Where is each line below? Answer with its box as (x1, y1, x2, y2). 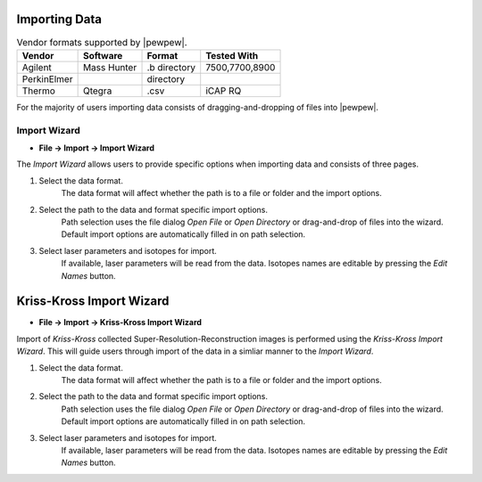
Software (82, 49, 123, 61)
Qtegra (82, 85, 112, 97)
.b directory (146, 61, 196, 73)
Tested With (205, 49, 259, 61)
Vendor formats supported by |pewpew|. (16, 36, 187, 48)
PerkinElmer (21, 72, 73, 85)
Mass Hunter (82, 61, 137, 73)
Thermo (21, 85, 55, 97)
